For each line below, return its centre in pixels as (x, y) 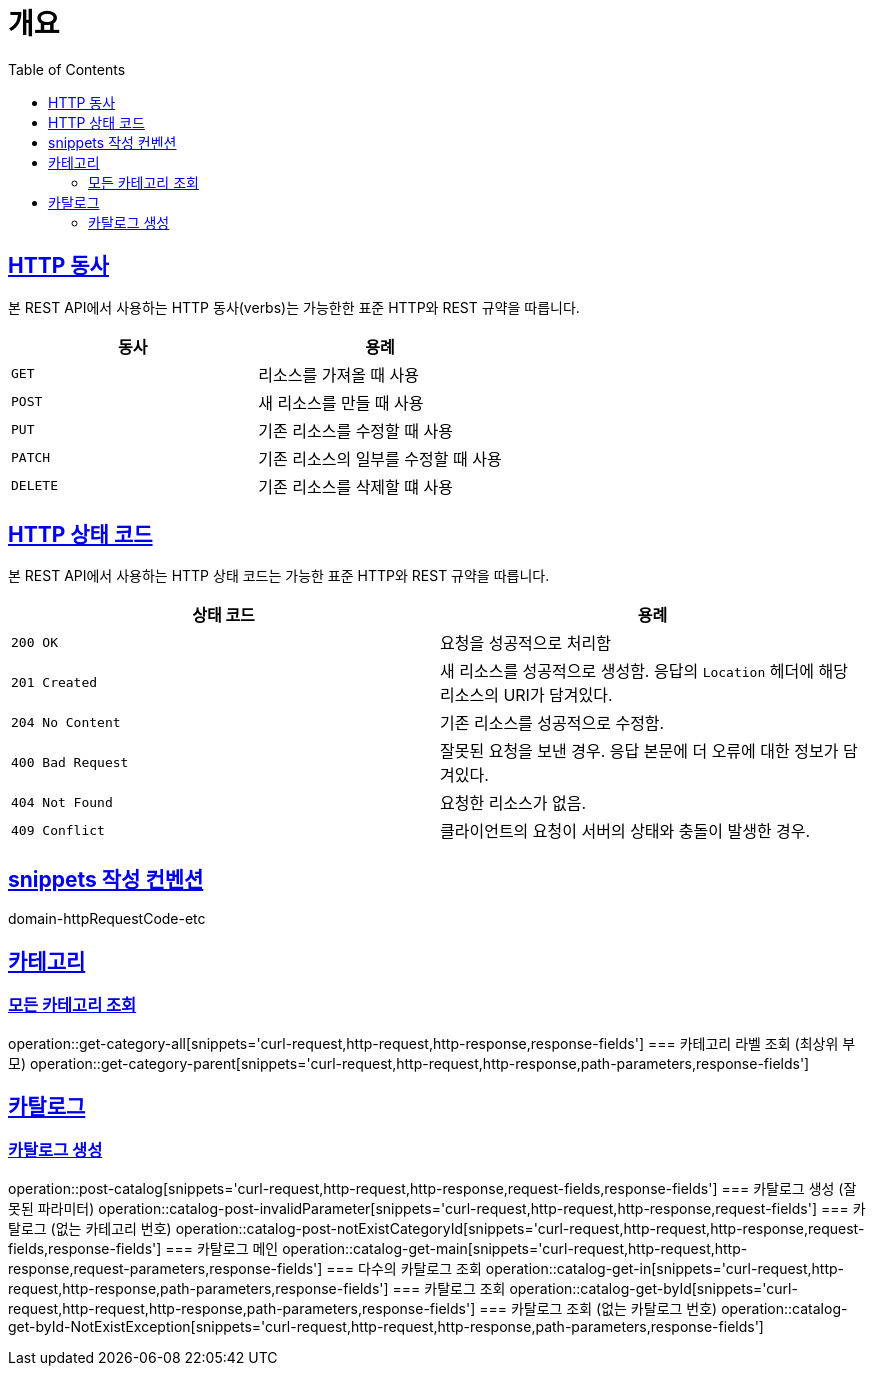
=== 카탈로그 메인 (222, 1248)
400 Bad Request (70, 762)
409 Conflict (58, 830)
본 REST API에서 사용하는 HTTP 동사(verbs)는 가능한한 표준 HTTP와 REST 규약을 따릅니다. (294, 307)
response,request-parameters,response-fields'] (165, 1268)
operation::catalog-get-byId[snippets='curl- (653, 1288)
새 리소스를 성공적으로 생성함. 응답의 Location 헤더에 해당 (644, 671)
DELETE (34, 486)
